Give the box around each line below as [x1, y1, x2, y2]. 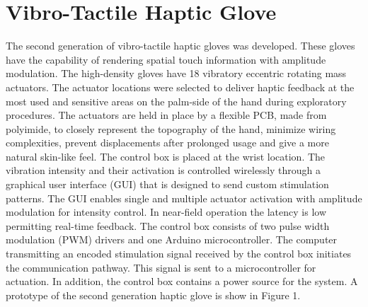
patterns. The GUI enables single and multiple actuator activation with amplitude [6, 190, 362, 205]
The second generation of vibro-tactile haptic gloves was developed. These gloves [6, 38, 355, 53]
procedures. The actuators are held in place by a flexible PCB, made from [6, 108, 327, 122]
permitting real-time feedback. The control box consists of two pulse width [6, 218, 330, 233]
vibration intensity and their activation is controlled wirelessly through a [6, 163, 321, 178]
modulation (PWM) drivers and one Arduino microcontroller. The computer [6, 232, 338, 247]
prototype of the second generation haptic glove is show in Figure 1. [6, 287, 301, 302]
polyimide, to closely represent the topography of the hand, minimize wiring [6, 121, 336, 136]
